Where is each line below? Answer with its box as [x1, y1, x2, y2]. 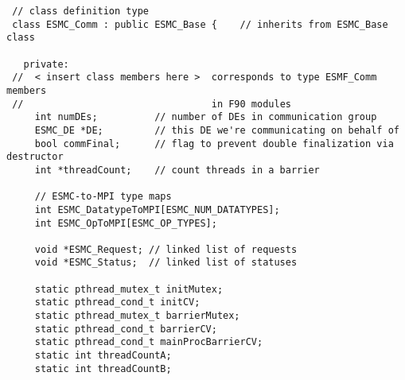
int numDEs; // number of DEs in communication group [34, 111, 377, 123]
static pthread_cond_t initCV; [34, 297, 201, 308]
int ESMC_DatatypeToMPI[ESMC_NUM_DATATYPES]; [34, 204, 280, 215]
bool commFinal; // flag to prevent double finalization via [34, 138, 394, 149]
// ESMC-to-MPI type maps [34, 191, 172, 203]
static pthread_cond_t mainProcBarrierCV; [34, 336, 263, 348]
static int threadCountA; [34, 350, 172, 362]
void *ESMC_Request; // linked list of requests [34, 243, 298, 255]
